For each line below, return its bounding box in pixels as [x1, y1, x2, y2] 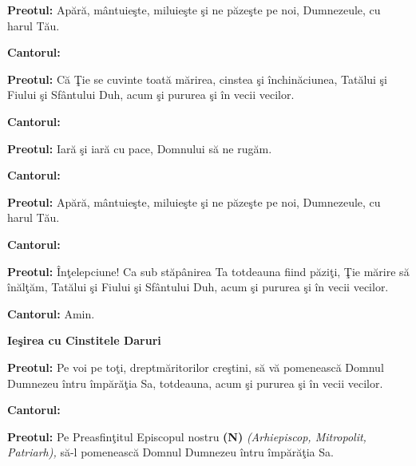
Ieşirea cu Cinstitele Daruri [7, 332, 161, 349]
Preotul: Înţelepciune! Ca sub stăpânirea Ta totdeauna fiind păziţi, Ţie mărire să [7, 263, 410, 279]
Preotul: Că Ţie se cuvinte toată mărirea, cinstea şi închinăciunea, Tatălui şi [7, 70, 388, 87]
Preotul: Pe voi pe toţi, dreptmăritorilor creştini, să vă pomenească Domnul [7, 358, 384, 375]
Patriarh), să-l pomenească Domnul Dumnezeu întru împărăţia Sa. [7, 444, 334, 460]
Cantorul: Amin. [7, 305, 95, 322]
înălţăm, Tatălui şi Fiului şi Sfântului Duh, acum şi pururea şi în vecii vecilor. [7, 278, 389, 295]
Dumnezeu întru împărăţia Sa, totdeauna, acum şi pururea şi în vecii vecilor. [7, 374, 383, 391]
